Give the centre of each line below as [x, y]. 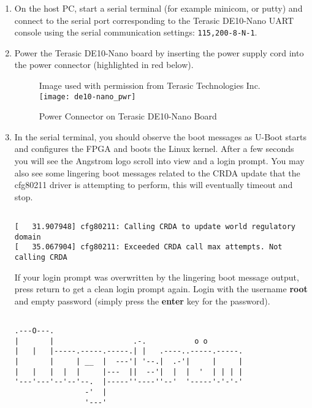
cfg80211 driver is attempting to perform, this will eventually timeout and [154, 185]
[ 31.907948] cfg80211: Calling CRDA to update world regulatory [155, 227]
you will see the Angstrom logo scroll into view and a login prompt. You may [159, 161]
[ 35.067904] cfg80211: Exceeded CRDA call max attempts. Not [148, 247]
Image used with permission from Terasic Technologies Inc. [150, 85]
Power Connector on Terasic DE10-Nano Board [128, 116]
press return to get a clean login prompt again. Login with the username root [161, 289]
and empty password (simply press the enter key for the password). [142, 300]
